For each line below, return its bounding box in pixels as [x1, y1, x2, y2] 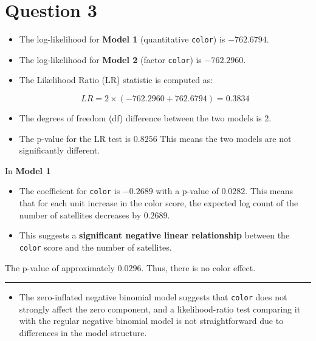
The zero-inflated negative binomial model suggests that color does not [19, 291, 287, 303]
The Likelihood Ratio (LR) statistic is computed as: [19, 73, 213, 86]
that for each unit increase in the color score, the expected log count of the [19, 197, 298, 209]
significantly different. [19, 144, 100, 157]
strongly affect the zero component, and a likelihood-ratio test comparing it [19, 302, 301, 315]
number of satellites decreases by [19, 208, 142, 221]
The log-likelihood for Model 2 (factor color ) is [19, 53, 202, 66]
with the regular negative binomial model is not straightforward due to [19, 314, 284, 327]
